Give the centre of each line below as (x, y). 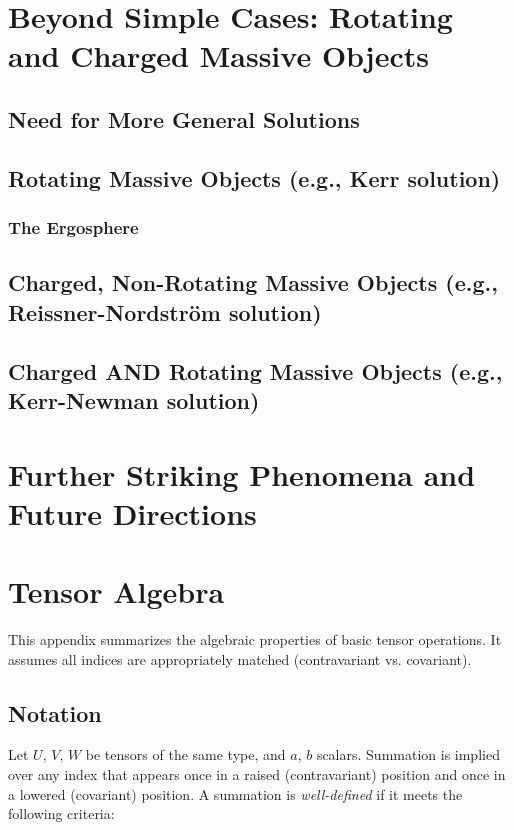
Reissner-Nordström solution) (165, 311)
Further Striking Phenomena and (242, 473)
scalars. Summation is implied (408, 754)
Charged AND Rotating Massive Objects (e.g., (255, 370)
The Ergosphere (73, 227)
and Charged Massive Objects (218, 55)
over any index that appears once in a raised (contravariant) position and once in (257, 773)
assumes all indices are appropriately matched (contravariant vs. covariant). (240, 658)
